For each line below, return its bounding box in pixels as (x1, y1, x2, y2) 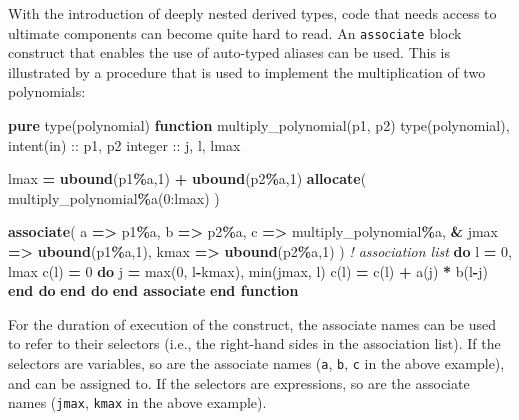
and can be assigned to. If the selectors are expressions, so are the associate (8, 372, 470, 393)
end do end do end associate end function (8, 280, 299, 301)
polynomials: (8, 81, 86, 102)
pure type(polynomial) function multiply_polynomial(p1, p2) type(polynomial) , (8, 115, 510, 136)
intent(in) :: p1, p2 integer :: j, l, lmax (8, 134, 241, 155)
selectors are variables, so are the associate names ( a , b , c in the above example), (8, 352, 505, 373)
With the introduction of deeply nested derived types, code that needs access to (8, 3, 497, 23)
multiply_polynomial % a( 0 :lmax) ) (8, 187, 220, 208)
